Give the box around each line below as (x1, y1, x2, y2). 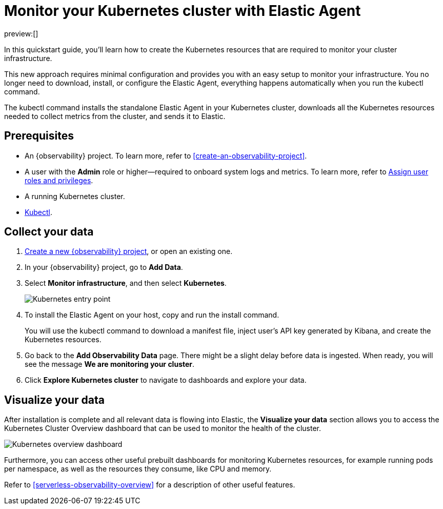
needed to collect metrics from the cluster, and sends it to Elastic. (4, 111, 226, 121)
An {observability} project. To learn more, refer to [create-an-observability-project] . (25, 151, 307, 160)
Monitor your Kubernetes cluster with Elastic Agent (4, 2, 361, 19)
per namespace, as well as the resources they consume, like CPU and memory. (4, 464, 272, 474)
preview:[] (4, 29, 38, 38)
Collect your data (4, 225, 94, 239)
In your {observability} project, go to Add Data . (25, 263, 183, 272)
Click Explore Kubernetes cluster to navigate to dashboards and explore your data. (25, 376, 307, 385)
